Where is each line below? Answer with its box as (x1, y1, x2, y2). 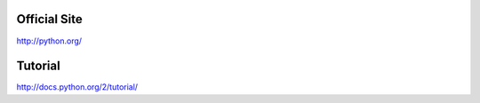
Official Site (16, 12, 84, 27)
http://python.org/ (16, 36, 83, 46)
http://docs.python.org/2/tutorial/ (16, 82, 138, 92)
